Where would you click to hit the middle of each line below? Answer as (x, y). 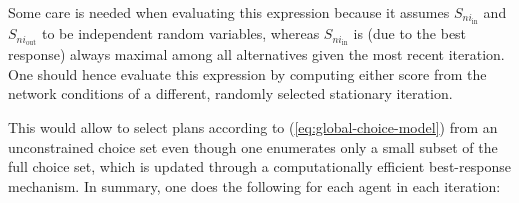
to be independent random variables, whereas (180, 33)
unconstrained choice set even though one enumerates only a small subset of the (253, 146)
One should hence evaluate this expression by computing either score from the (247, 73)
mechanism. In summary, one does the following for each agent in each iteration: (254, 185)
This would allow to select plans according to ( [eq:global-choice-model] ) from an (253, 126)
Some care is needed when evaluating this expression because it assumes (229, 12)
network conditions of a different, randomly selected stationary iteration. (230, 93)
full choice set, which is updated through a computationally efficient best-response (259, 166)
